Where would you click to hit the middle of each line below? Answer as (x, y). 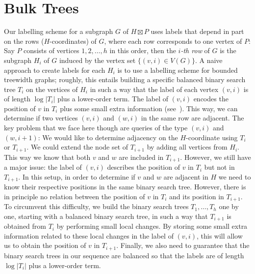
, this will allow (219, 235)
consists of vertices (51, 50)
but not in (219, 167)
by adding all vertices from (187, 147)
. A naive (209, 60)
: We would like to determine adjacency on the (108, 137)
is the (228, 50)
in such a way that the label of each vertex (154, 89)
